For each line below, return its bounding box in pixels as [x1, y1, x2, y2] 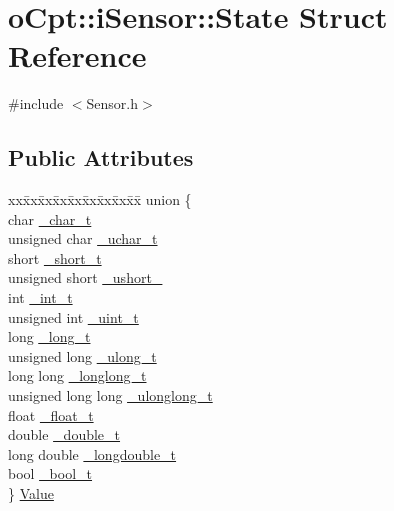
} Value [8, 483, 54, 504]
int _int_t [8, 287, 73, 308]
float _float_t [8, 404, 94, 425]
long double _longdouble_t [8, 443, 177, 464]
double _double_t [8, 424, 121, 445]
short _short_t [8, 247, 102, 268]
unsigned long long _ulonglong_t [8, 385, 213, 406]
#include [8, 93, 64, 114]
